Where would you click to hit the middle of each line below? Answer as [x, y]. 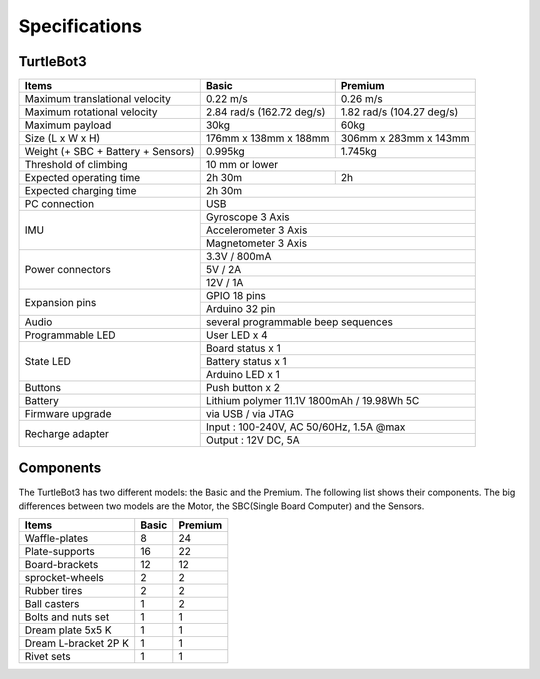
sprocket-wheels [64, 578]
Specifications [80, 26]
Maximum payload [68, 125]
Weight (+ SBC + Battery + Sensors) [109, 152]
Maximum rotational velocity [91, 112]
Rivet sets [47, 657]
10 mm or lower [242, 165]
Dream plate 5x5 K [68, 630]
